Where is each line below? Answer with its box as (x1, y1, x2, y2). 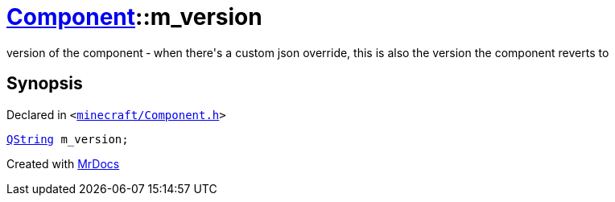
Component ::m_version (6, 3, 262, 31)
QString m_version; (6, 132, 129, 146)
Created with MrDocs (6, 156, 120, 171)
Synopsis (6, 73, 83, 94)
